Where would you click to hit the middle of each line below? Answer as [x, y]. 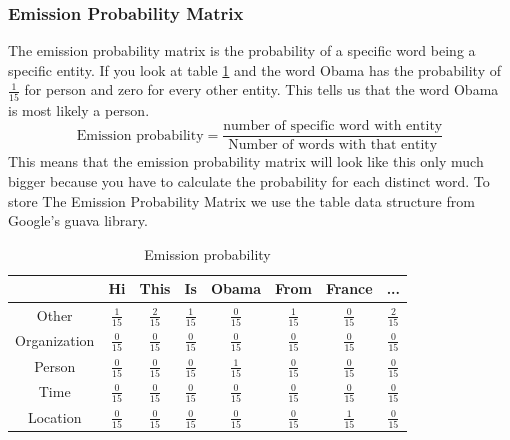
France [349, 288]
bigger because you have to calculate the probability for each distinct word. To [249, 180]
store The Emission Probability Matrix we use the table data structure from [241, 200]
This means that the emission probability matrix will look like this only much [246, 161]
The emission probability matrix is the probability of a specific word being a [242, 50]
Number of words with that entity [333, 145]
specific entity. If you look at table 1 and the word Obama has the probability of [254, 69]
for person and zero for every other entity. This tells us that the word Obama [261, 89]
